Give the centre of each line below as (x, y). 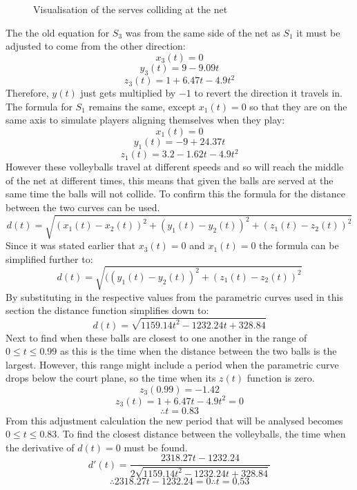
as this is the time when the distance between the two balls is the (198, 351)
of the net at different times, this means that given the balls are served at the (170, 180)
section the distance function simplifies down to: (107, 310)
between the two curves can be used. (83, 207)
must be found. (156, 447)
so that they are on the (298, 106)
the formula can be (299, 245)
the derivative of (40, 447)
